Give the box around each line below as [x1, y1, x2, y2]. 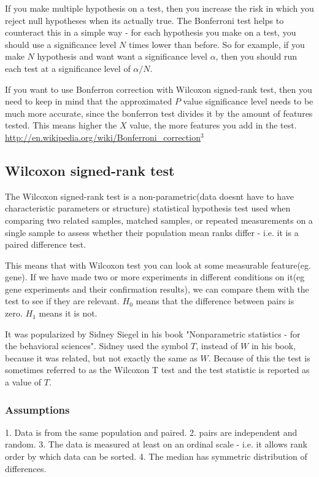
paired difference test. [5, 238, 86, 251]
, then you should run [215, 50, 297, 63]
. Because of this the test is [208, 351, 310, 364]
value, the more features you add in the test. [129, 119, 297, 132]
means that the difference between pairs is [136, 294, 294, 307]
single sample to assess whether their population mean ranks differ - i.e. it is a [5, 226, 299, 238]
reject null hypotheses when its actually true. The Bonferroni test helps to [5, 14, 284, 26]
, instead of [196, 339, 238, 352]
